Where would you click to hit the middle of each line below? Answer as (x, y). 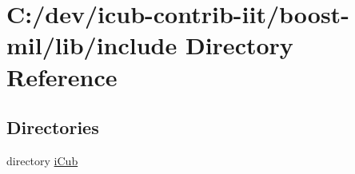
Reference (62, 76)
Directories (53, 127)
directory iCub (42, 160)
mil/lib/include (92, 45)
